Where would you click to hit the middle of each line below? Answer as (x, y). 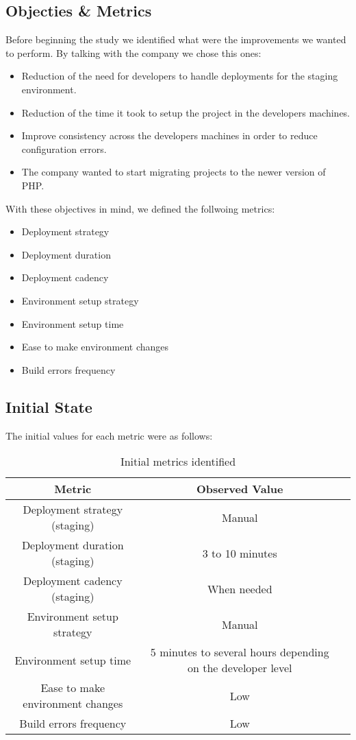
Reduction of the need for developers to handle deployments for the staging (180, 76)
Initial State (49, 406)
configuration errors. (64, 148)
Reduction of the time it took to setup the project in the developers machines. (186, 112)
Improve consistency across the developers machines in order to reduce (169, 135)
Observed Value (240, 489)
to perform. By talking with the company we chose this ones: (133, 52)
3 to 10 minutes (240, 553)
